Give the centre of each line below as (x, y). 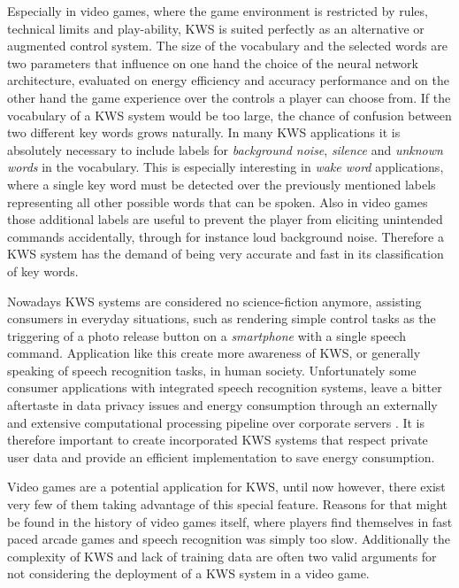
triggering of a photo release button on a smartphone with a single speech (207, 335)
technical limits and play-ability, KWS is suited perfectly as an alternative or (216, 28)
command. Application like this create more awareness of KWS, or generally (214, 353)
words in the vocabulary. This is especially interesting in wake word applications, (226, 167)
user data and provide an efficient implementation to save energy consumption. (221, 456)
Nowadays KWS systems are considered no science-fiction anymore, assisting (214, 301)
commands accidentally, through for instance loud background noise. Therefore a (226, 236)
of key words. (43, 271)
